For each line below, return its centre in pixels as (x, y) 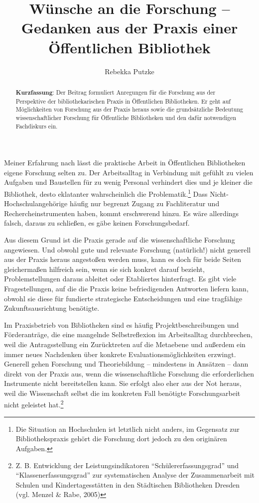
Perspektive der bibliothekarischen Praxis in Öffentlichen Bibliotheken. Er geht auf (123, 101)
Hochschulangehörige (36, 203)
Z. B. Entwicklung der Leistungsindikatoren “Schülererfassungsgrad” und (127, 465)
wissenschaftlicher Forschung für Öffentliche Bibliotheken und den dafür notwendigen (126, 117)
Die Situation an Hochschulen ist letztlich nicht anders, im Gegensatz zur (128, 429)
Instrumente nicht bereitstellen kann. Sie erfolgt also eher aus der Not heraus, (123, 383)
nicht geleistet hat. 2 (34, 404)
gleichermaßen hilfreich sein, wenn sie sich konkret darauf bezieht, (104, 269)
